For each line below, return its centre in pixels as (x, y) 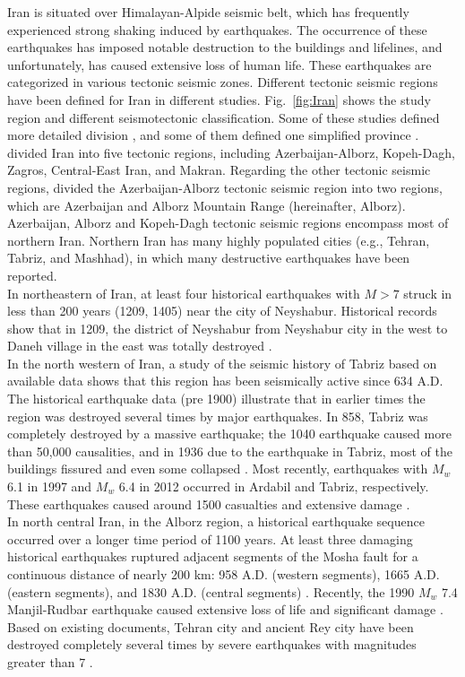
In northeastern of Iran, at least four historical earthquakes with (184, 293)
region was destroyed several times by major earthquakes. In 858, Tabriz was (218, 416)
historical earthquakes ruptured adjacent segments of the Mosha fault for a (213, 556)
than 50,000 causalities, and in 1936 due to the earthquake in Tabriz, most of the (230, 451)
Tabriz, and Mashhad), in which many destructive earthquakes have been (209, 258)
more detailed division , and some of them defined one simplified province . (213, 135)
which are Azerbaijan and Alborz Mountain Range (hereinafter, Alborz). (207, 205)
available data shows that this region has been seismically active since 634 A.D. (225, 381)
